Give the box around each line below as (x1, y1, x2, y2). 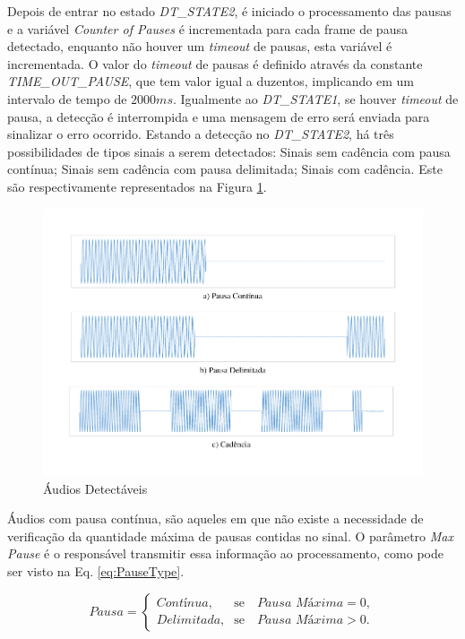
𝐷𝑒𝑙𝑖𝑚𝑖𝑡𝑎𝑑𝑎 (156, 614, 221, 627)
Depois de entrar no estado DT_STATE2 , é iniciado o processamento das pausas (7, 2, 452, 20)
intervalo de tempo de (7, 89, 127, 108)
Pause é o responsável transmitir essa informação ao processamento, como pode (7, 544, 443, 563)
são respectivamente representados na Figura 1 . (7, 177, 267, 195)
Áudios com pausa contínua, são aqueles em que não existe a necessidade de (7, 509, 424, 528)
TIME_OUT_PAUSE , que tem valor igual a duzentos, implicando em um (7, 72, 414, 91)
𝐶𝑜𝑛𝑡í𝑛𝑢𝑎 (156, 597, 209, 610)
